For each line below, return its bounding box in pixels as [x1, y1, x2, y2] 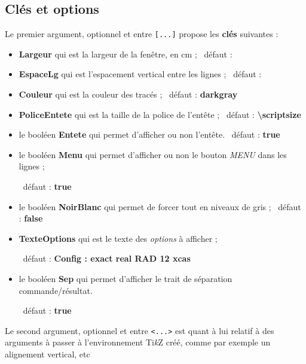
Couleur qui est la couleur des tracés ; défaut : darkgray [19, 88, 238, 101]
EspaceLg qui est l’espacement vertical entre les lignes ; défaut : [19, 68, 262, 80]
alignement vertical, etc [5, 348, 90, 360]
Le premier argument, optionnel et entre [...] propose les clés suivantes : [5, 28, 279, 40]
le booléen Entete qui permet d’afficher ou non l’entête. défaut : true [19, 128, 280, 141]
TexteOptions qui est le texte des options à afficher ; [19, 232, 218, 244]
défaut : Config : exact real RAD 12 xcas [23, 252, 191, 265]
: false [19, 212, 43, 225]
